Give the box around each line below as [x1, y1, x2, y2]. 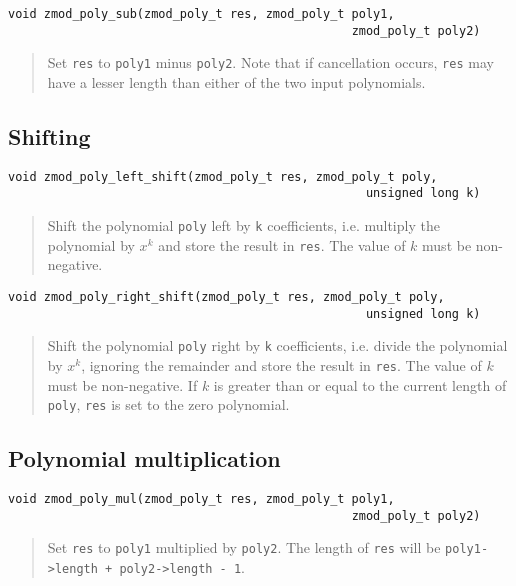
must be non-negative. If [47, 374, 198, 395]
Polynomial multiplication [8, 443, 281, 474]
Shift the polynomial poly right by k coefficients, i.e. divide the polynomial [47, 335, 508, 356]
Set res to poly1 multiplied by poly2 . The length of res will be [47, 537, 441, 558]
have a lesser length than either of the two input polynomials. [47, 71, 426, 92]
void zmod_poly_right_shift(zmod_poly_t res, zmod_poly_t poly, [8, 289, 445, 304]
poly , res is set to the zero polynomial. [47, 394, 290, 415]
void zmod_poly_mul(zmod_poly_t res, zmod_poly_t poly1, [8, 492, 395, 507]
